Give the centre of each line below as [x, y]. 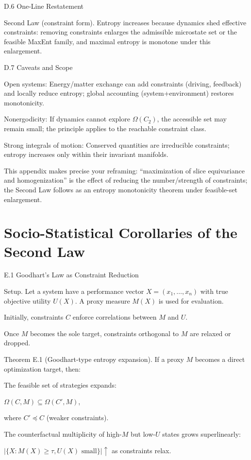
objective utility [27, 300]
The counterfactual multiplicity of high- [63, 434]
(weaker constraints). [77, 417]
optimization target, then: [42, 368]
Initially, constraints [34, 317]
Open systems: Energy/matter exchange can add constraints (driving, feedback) [123, 83]
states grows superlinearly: [201, 434]
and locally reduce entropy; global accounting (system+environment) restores [119, 93]
